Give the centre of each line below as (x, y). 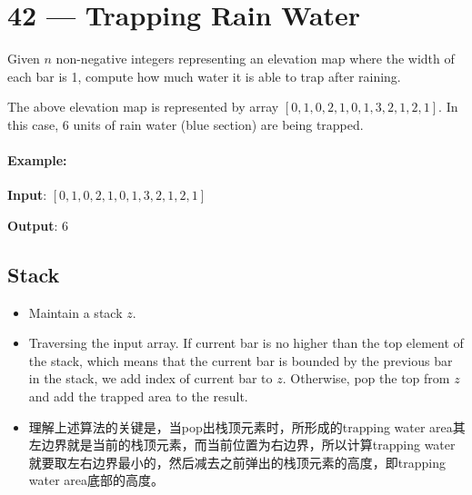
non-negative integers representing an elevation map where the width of (255, 59)
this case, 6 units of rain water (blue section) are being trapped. (186, 124)
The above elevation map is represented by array (143, 107)
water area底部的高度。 (96, 480)
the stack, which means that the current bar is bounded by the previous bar (241, 360)
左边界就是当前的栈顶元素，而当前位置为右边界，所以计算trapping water (242, 445)
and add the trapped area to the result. (138, 396)
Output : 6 (38, 225)
